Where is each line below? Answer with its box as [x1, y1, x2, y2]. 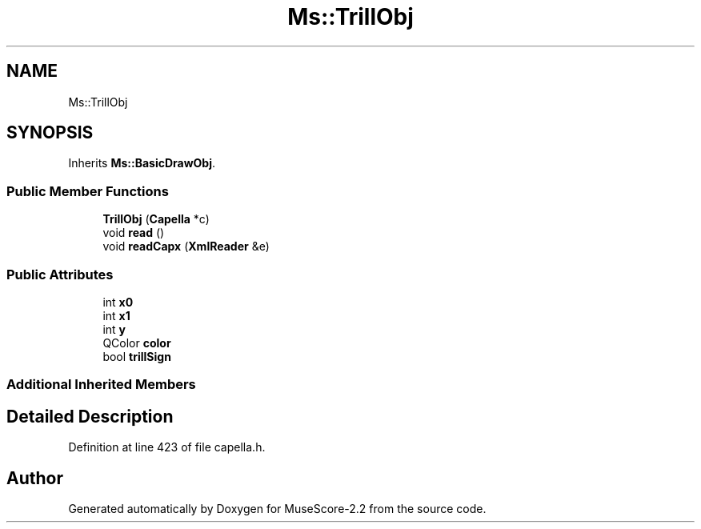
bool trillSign [102, 349, 171, 363]
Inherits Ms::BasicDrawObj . [68, 156, 216, 170]
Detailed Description [6, 406, 174, 427]
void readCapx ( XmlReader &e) [102, 239, 270, 254]
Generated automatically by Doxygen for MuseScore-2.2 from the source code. [68, 502, 487, 515]
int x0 [102, 295, 134, 309]
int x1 [102, 308, 130, 323]
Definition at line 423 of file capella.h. [68, 440, 266, 455]
